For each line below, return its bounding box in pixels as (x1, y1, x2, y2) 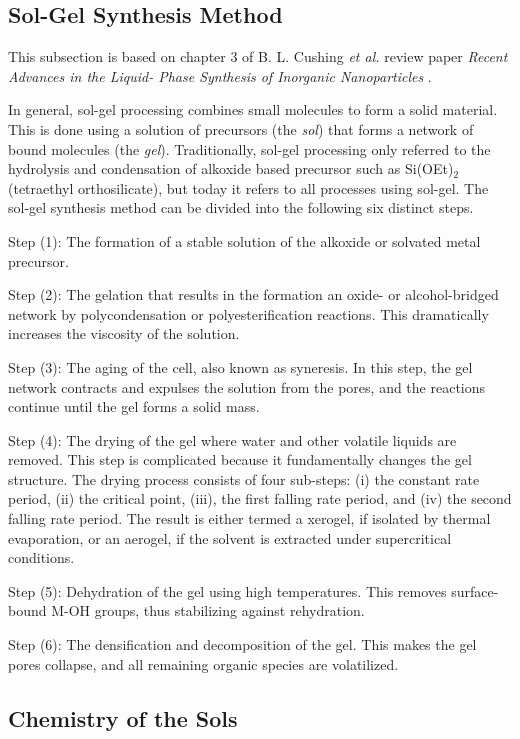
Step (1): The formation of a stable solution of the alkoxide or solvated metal (8, 230, 481, 251)
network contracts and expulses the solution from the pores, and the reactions (8, 376, 486, 397)
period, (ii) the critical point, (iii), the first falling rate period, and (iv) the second (8, 488, 512, 509)
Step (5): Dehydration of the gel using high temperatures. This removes (8, 580, 447, 601)
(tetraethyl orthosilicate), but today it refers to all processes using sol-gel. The (8, 177, 489, 198)
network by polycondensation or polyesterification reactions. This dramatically (8, 303, 489, 324)
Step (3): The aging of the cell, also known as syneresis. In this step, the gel (8, 356, 473, 377)
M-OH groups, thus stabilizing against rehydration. (51, 600, 365, 621)
